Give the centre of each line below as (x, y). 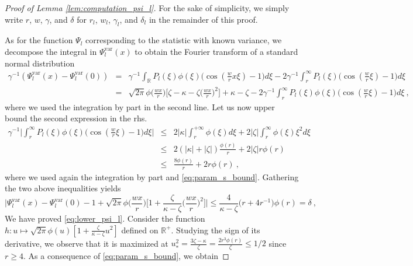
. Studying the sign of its (216, 230)
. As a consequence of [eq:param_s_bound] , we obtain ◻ (126, 256)
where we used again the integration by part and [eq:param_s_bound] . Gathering (152, 176)
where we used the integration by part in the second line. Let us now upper (140, 106)
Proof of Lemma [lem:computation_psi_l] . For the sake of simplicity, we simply (147, 8)
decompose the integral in (51, 51)
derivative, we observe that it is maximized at (87, 243)
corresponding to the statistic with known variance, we (184, 40)
